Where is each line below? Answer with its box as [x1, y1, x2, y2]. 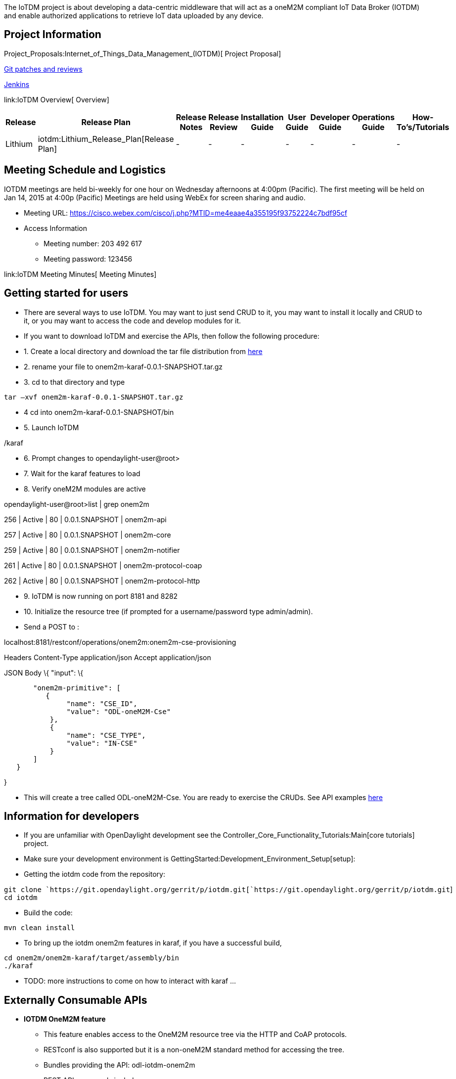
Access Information [24, 224, 87, 232]
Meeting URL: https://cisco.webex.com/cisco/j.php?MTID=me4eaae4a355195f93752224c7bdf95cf [24, 208, 347, 217]
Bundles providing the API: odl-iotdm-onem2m [44, 1061, 195, 1070]
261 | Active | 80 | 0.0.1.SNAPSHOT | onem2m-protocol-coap [4, 561, 202, 570]
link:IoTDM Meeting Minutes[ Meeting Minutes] [4, 270, 157, 278]
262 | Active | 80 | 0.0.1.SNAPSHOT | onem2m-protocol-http [4, 576, 200, 585]
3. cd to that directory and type [24, 377, 125, 386]
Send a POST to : [24, 622, 80, 631]
